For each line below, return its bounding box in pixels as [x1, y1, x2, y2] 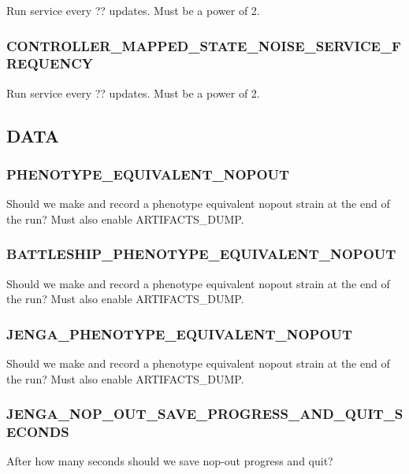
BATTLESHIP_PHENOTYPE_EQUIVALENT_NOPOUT [6, 244, 396, 264]
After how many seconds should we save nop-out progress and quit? [6, 453, 333, 469]
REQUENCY [6, 54, 94, 73]
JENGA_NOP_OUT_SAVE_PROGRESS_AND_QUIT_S [6, 404, 403, 424]
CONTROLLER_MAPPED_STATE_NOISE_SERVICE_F [6, 35, 401, 55]
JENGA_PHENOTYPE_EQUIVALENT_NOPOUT [6, 324, 353, 343]
